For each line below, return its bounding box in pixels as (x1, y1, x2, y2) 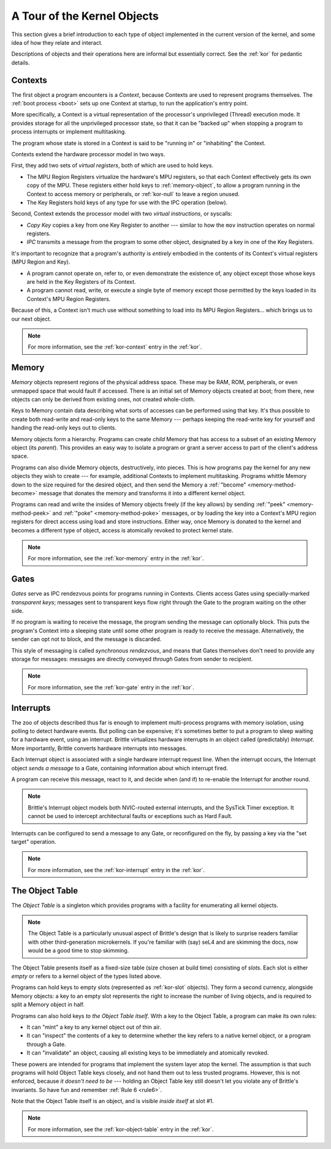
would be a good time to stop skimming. (28, 947, 129, 954)
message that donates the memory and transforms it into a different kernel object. (39, 489, 246, 496)
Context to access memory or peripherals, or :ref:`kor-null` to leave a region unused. (26, 190, 240, 197)
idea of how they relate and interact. (11, 39, 103, 46)
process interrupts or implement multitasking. (11, 128, 127, 135)
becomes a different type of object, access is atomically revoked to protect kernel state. (11, 526, 234, 534)
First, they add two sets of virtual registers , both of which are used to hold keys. (11, 162, 214, 169)
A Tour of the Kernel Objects (11, 9, 159, 23)
